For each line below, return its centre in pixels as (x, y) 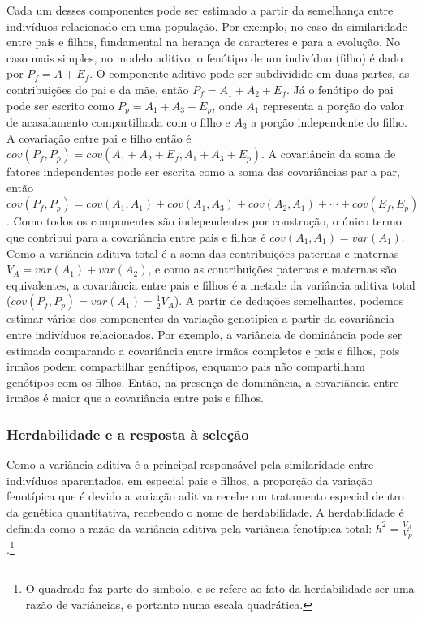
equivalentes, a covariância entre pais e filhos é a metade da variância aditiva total (211, 284)
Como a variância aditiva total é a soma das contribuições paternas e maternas (203, 253)
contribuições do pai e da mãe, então (98, 89)
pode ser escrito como (60, 105)
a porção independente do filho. (329, 122)
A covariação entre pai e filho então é (99, 137)
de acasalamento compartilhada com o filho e (118, 122)
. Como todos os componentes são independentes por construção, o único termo (204, 221)
